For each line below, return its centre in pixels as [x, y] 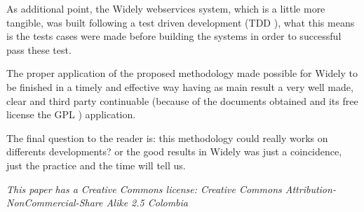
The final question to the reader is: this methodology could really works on [167, 137]
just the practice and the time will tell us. [96, 165]
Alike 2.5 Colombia [147, 203]
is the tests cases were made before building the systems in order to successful [174, 36]
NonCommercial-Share [55, 203]
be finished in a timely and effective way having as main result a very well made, [180, 86]
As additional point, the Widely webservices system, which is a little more [166, 8]
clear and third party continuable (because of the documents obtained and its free [182, 100]
